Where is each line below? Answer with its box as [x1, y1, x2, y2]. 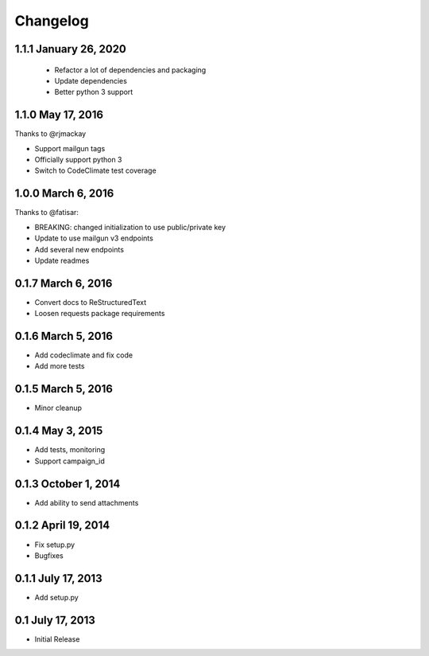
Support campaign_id [34, 456, 105, 466]
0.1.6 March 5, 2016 [14, 330, 113, 342]
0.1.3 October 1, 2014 [14, 477, 121, 490]
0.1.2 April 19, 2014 [14, 518, 110, 533]
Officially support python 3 [34, 155, 122, 165]
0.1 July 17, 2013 [14, 613, 95, 627]
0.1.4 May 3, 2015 [14, 424, 103, 438]
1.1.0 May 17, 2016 [14, 108, 103, 122]
